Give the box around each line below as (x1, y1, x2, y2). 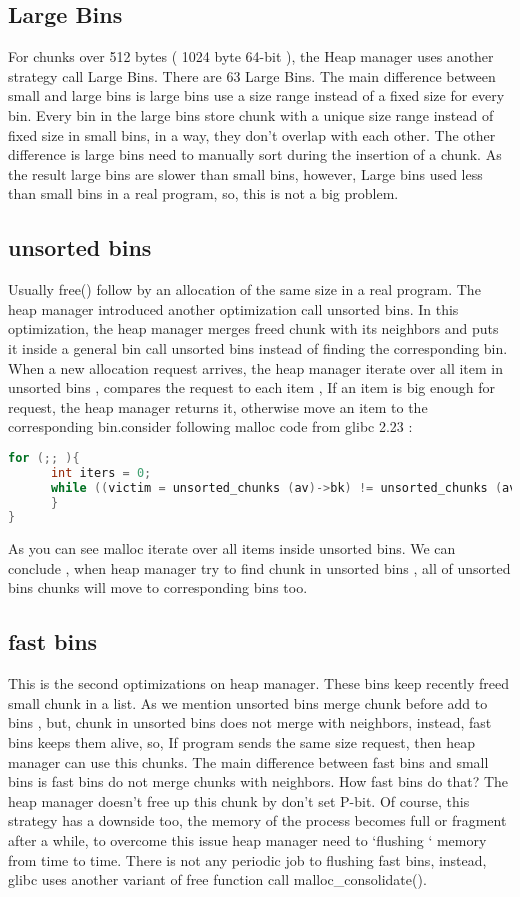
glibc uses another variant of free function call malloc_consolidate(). (8, 869, 427, 890)
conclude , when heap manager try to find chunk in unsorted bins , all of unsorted (8, 557, 511, 578)
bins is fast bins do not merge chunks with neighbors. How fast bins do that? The (8, 771, 509, 792)
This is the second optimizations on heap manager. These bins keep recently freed (8, 673, 510, 694)
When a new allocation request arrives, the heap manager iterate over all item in (8, 357, 504, 378)
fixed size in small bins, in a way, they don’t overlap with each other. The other (8, 124, 496, 145)
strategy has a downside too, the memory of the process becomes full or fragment (8, 810, 507, 831)
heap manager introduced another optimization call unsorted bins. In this (8, 298, 459, 319)
